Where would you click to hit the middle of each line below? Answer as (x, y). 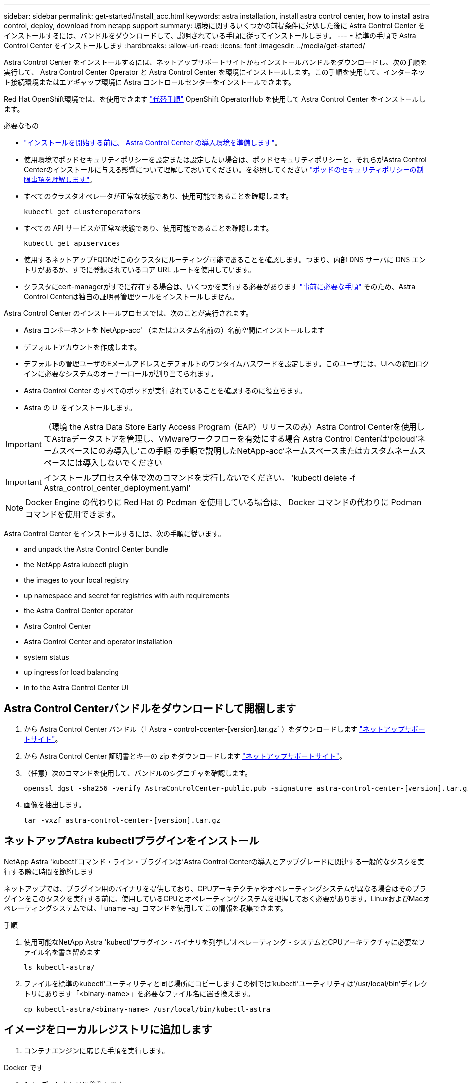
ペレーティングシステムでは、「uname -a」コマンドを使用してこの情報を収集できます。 (146, 908)
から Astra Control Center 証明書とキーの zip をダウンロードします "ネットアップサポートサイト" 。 (185, 756)
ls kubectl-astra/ (59, 967)
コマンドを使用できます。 (73, 514)
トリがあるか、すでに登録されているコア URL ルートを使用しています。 (140, 270)
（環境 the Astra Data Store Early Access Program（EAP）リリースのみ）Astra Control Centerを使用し (234, 427)
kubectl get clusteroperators (83, 212)
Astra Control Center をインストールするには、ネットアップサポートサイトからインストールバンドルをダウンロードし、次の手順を (216, 62)
